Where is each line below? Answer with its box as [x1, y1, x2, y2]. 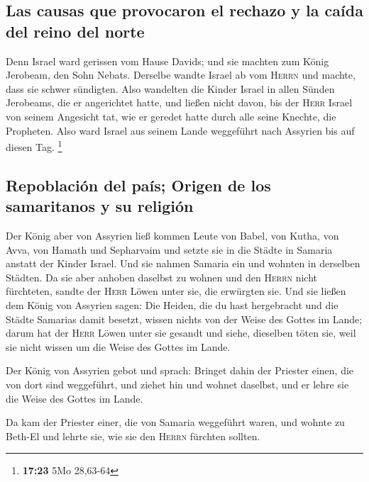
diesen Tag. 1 [6, 138, 62, 154]
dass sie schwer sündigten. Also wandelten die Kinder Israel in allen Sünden [6, 81, 335, 96]
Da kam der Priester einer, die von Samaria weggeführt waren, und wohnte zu [6, 415, 345, 430]
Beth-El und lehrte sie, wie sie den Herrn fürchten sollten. [6, 428, 260, 443]
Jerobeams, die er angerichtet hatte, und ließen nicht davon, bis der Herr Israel [6, 95, 353, 110]
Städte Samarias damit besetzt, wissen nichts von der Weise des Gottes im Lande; [6, 311, 363, 326]
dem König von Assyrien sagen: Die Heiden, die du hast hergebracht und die [6, 297, 338, 312]
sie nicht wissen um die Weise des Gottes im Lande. [6, 339, 231, 354]
